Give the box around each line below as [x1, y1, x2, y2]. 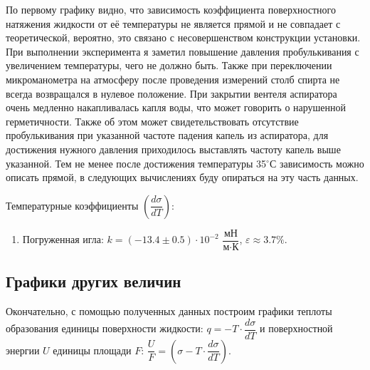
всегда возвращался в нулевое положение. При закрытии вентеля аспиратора [6, 86, 337, 101]
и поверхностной [260, 321, 333, 336]
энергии [6, 342, 40, 357]
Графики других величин [6, 270, 181, 292]
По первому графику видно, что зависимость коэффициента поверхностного [6, 2, 336, 16]
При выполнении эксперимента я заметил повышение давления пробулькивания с [6, 43, 359, 58]
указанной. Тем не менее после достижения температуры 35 [6, 155, 267, 170]
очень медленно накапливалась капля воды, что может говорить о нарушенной [6, 100, 347, 115]
